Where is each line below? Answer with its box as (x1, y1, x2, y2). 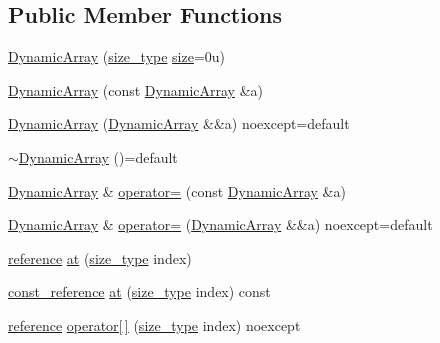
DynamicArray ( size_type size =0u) (8, 46, 226, 67)
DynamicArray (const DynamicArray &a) (8, 79, 263, 100)
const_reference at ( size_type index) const (8, 281, 271, 302)
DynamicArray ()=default (18, 146, 178, 167)
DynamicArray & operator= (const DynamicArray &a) (8, 180, 346, 201)
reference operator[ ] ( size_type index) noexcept (8, 314, 301, 335)
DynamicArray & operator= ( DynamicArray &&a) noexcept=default (8, 214, 433, 235)
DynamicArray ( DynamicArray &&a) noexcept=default (8, 113, 350, 134)
